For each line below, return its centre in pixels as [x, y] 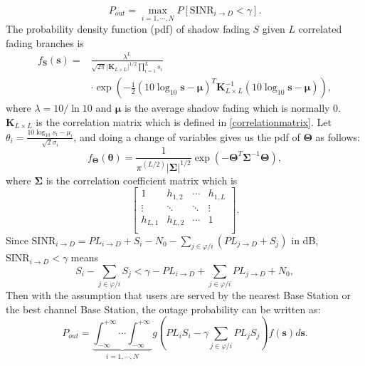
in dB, [305, 240]
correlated [320, 29]
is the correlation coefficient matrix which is [142, 180]
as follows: [338, 136]
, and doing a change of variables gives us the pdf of [187, 136]
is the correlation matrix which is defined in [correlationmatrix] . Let [184, 121]
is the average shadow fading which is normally [227, 108]
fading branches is [45, 42]
